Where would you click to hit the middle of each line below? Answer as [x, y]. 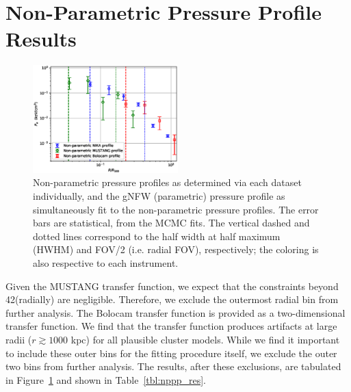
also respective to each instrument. [106, 263]
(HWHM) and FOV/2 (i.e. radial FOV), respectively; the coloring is [176, 249]
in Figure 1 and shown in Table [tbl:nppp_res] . [106, 379]
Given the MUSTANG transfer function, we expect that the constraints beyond [172, 286]
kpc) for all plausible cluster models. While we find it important [205, 339]
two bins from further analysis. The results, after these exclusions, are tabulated [173, 366]
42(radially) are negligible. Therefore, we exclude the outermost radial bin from [172, 299]
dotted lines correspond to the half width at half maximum [157, 236]
